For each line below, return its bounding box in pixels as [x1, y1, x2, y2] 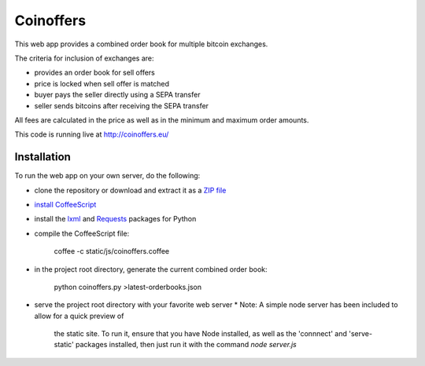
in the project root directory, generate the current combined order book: [34, 264, 268, 274]
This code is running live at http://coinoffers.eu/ [14, 130, 169, 139]
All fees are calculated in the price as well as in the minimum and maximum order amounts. [14, 115, 309, 125]
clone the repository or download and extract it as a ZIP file [34, 185, 227, 195]
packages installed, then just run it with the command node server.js [75, 340, 297, 350]
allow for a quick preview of [34, 311, 124, 320]
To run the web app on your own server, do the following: [14, 171, 201, 181]
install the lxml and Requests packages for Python [34, 214, 197, 224]
